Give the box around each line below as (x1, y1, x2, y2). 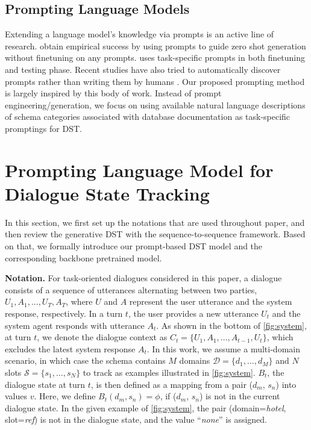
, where (66, 295, 93, 308)
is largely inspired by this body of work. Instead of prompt (5, 87, 222, 99)
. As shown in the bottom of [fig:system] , (156, 319, 307, 331)
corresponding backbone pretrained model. (5, 251, 162, 264)
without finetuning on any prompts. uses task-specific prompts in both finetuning (5, 51, 305, 64)
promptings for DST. (5, 122, 82, 134)
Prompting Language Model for (5, 157, 274, 182)
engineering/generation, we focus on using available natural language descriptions (5, 98, 306, 111)
